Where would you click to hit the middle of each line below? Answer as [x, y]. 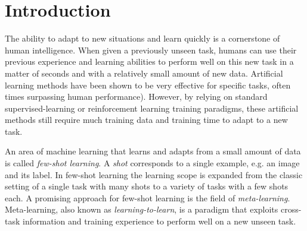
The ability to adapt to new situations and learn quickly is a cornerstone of [142, 38]
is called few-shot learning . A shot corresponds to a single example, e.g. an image [152, 163]
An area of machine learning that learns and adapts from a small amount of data [153, 151]
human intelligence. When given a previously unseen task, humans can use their [151, 50]
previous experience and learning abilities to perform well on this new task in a [149, 61]
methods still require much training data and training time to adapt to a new [146, 120]
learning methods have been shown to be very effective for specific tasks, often [148, 85]
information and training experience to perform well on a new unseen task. [159, 221]
